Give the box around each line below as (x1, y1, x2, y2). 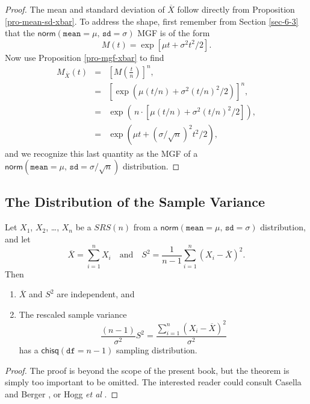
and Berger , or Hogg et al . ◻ (5, 387, 119, 400)
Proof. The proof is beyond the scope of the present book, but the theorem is (5, 364, 290, 376)
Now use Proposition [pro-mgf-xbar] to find (5, 51, 164, 63)
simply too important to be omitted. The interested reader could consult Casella (5, 376, 302, 388)
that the (5, 27, 35, 39)
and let (5, 232, 31, 245)
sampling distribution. (116, 343, 197, 356)
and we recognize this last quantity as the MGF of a (5, 147, 198, 159)
